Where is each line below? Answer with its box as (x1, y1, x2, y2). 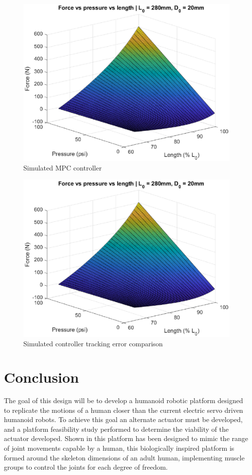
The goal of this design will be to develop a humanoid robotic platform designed (4, 395, 243, 406)
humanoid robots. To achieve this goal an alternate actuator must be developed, (4, 414, 243, 424)
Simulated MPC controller (23, 163, 102, 173)
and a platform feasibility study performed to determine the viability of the (4, 424, 229, 434)
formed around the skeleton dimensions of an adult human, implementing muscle (4, 452, 245, 462)
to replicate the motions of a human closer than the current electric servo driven (4, 405, 243, 415)
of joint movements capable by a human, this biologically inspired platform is (4, 443, 234, 453)
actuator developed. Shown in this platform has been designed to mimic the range (4, 433, 249, 443)
